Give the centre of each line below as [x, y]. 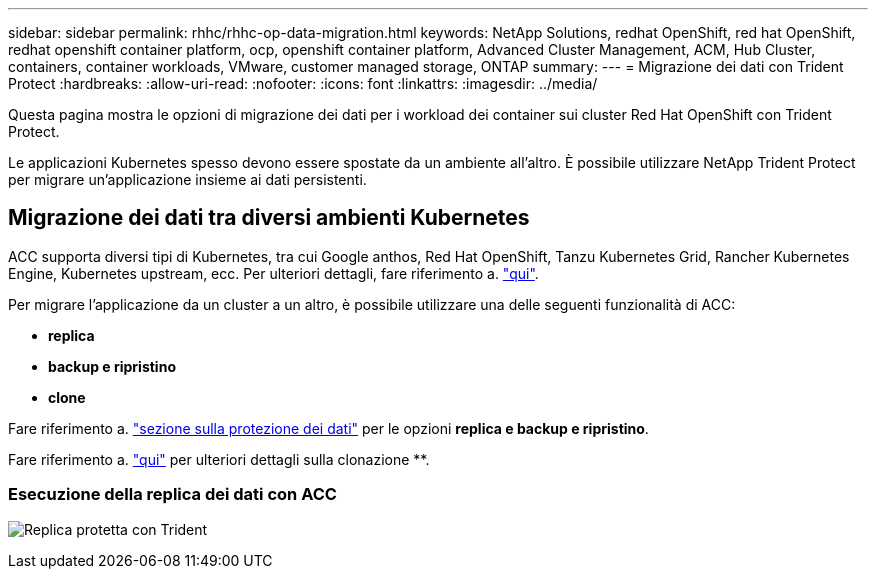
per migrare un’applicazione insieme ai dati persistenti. [187, 179]
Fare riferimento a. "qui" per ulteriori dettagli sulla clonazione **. [219, 459]
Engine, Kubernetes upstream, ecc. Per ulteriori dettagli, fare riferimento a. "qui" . [273, 273]
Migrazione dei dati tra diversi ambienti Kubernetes [269, 218]
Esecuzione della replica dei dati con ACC [172, 494]
